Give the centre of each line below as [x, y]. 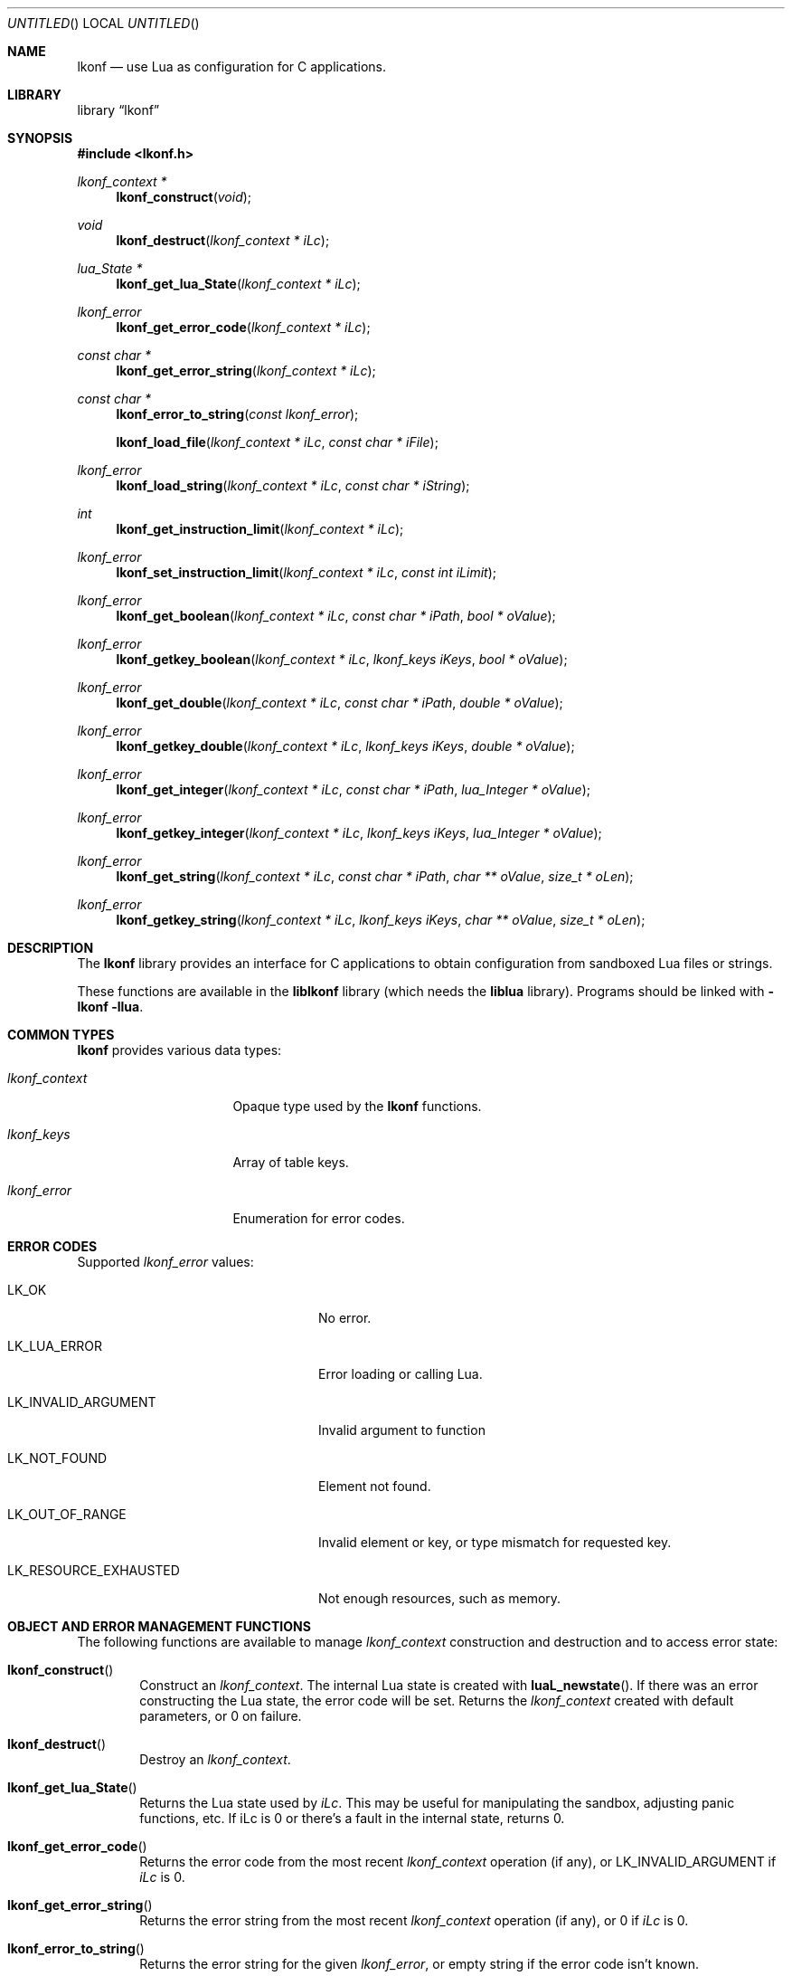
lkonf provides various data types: [179, 1050]
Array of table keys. [291, 1162]
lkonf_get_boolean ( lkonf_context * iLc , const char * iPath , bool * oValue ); [336, 616]
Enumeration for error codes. [319, 1218]
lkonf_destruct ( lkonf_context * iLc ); [223, 240]
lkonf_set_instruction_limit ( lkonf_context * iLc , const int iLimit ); [306, 572]
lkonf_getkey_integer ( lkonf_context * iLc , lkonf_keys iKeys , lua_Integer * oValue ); [359, 833]
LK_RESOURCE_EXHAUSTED [94, 1570]
